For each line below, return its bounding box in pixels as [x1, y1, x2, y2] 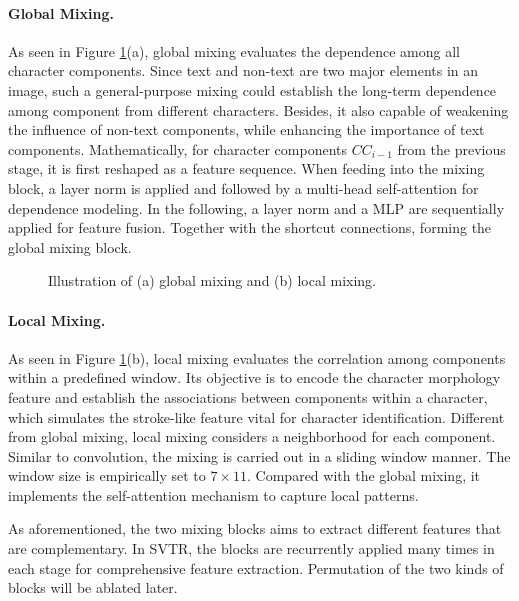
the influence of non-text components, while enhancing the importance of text [8, 119, 485, 140]
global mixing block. [8, 236, 132, 257]
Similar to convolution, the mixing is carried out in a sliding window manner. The [8, 445, 511, 466]
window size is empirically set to [8, 465, 206, 486]
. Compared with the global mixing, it [247, 465, 481, 486]
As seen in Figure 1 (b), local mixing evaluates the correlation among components [8, 347, 506, 368]
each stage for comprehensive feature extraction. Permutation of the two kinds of [8, 557, 504, 578]
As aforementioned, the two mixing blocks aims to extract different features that [8, 518, 502, 539]
